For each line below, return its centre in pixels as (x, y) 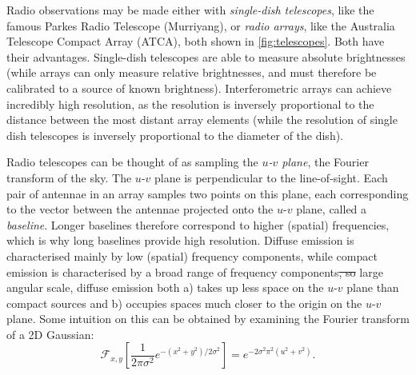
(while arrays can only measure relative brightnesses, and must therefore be (192, 72)
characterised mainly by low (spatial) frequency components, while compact (192, 255)
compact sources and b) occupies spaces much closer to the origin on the (184, 303)
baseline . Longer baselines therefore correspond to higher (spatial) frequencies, (198, 224)
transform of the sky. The (69, 177)
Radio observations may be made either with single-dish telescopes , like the (190, 10)
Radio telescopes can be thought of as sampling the (132, 162)
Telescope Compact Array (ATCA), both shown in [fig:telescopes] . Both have (196, 41)
